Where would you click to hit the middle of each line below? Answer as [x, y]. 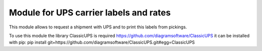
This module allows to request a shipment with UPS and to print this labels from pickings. [98, 27]
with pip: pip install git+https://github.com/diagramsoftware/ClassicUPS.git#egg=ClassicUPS [102, 42]
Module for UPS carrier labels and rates [90, 13]
